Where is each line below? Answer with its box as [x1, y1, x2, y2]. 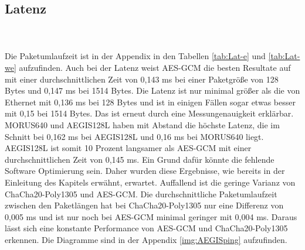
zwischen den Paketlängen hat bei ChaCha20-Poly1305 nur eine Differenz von [5, 199, 284, 211]
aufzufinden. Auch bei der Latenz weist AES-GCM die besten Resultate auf [19, 61, 291, 73]
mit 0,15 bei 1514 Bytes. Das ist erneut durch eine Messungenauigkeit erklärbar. [5, 107, 294, 119]
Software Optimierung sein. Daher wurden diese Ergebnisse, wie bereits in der [5, 165, 285, 177]
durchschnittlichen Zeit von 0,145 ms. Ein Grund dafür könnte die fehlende [5, 153, 274, 165]
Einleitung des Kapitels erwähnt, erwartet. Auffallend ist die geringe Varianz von [5, 176, 296, 188]
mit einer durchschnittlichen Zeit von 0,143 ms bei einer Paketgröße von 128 [5, 73, 279, 85]
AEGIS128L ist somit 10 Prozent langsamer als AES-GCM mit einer [5, 142, 252, 154]
